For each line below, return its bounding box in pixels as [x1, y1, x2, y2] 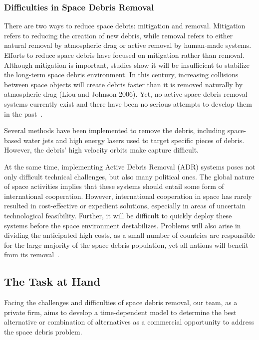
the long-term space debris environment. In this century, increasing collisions [4, 69, 239, 80]
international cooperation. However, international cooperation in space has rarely [4, 190, 252, 201]
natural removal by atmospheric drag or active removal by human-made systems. [4, 40, 252, 50]
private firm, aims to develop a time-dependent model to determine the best [4, 307, 237, 317]
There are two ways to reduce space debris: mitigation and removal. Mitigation [4, 20, 246, 31]
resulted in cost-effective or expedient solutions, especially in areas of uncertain [4, 200, 246, 211]
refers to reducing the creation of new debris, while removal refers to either [4, 30, 233, 40]
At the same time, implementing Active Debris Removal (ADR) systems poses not [4, 161, 256, 171]
